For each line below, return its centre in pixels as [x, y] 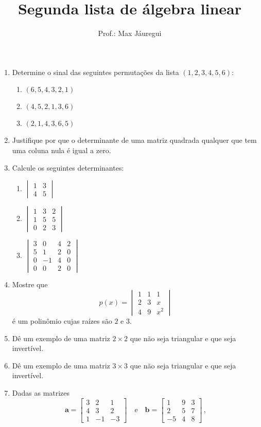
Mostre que [30, 284]
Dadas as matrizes [41, 392]
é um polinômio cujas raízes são [62, 320]
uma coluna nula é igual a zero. [62, 150]
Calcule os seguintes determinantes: [68, 167]
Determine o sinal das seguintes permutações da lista [95, 72]
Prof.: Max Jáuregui [130, 33]
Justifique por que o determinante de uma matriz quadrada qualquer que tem [134, 140]
